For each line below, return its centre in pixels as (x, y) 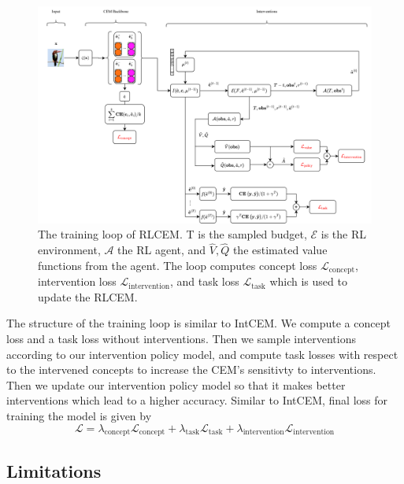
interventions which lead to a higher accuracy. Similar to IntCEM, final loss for (197, 400)
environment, (69, 250)
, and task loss (205, 281)
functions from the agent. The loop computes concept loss (178, 265)
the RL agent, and (162, 250)
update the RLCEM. (88, 296)
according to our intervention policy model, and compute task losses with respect (202, 354)
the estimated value (280, 250)
